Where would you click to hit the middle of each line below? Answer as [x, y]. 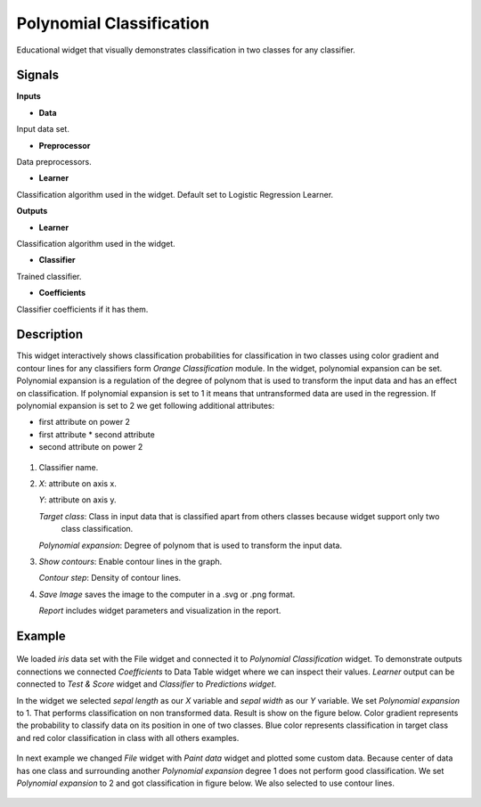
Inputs [29, 96]
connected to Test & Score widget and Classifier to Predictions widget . [147, 684]
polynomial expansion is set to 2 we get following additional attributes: [146, 406]
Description [50, 334]
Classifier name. [69, 467]
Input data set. [43, 129]
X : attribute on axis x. [78, 483]
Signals [38, 75]
